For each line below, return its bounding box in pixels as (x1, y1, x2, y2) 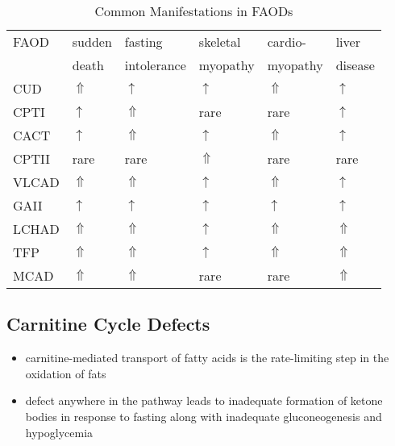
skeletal (198, 32, 241, 51)
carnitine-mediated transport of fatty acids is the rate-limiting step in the (25, 349, 389, 366)
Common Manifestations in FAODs (94, 2, 293, 20)
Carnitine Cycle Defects (6, 311, 210, 336)
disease (335, 56, 375, 74)
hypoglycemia (25, 423, 94, 440)
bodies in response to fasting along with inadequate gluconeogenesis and (25, 407, 382, 424)
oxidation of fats (25, 365, 106, 381)
